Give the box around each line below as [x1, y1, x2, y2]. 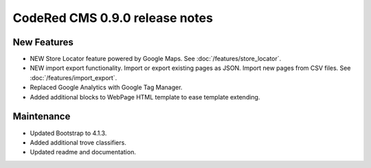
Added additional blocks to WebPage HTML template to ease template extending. [30, 93, 260, 101]
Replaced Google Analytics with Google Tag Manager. [30, 83, 183, 92]
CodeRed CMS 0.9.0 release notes [12, 10, 213, 25]
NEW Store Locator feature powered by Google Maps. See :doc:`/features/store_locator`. [30, 55, 282, 63]
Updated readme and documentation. [30, 148, 137, 156]
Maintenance [12, 110, 71, 123]
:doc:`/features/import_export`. [30, 73, 117, 82]
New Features [12, 36, 74, 48]
